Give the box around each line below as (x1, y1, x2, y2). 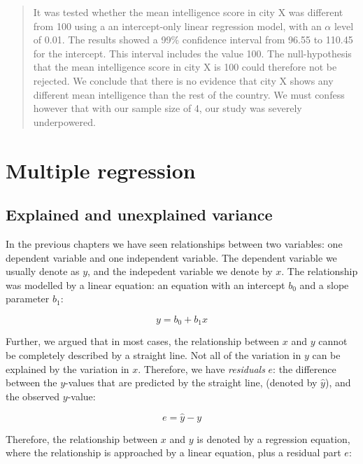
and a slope (299, 277, 349, 292)
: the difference (273, 361, 336, 376)
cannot (318, 334, 348, 349)
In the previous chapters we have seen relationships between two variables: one (6, 236, 343, 251)
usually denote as (6, 264, 80, 279)
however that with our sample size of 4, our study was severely (33, 101, 302, 115)
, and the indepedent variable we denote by (87, 264, 273, 279)
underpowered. (33, 114, 96, 129)
